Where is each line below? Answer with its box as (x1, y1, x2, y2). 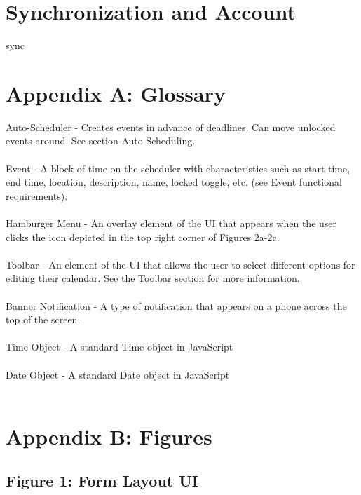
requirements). (6, 188, 68, 203)
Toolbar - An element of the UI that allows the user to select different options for (6, 257, 355, 271)
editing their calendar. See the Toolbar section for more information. (6, 271, 300, 285)
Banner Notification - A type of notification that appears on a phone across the (6, 298, 347, 313)
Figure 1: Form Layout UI (6, 470, 198, 491)
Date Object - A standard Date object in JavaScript (6, 367, 230, 381)
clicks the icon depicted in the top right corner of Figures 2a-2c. (6, 229, 280, 244)
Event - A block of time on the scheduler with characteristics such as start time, (6, 161, 350, 175)
